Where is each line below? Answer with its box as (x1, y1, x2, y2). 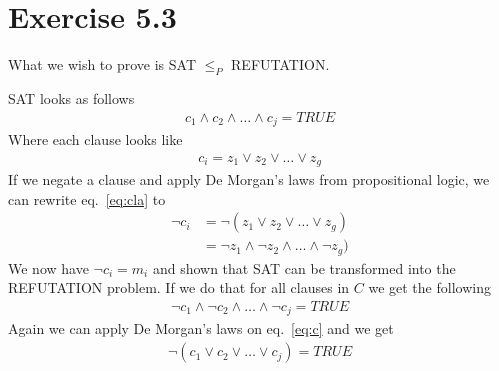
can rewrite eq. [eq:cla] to (8, 188, 166, 209)
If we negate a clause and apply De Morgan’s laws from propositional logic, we (8, 169, 490, 190)
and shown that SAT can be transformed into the (152, 257, 456, 278)
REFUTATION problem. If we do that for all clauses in (8, 277, 350, 298)
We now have (8, 257, 89, 278)
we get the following (368, 277, 491, 298)
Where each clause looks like (8, 129, 183, 149)
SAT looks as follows (8, 87, 135, 108)
